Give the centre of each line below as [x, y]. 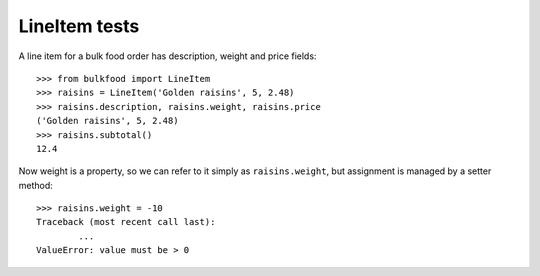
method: [36, 185]
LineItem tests [79, 26]
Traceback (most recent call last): [126, 222]
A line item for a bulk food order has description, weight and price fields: [167, 56]
